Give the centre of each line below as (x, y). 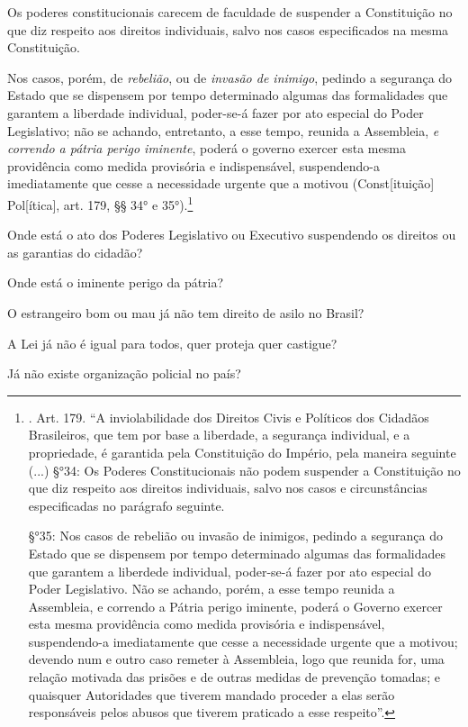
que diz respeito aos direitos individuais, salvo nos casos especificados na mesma (228, 29)
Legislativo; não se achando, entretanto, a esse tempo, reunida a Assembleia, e (223, 130)
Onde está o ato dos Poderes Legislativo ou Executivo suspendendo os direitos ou (232, 235)
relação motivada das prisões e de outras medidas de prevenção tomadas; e (234, 677)
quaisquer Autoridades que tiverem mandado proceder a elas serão (211, 694)
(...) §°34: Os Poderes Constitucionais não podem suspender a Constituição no (244, 470)
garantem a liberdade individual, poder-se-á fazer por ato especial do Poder (216, 112)
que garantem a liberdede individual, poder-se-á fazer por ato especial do (229, 571)
